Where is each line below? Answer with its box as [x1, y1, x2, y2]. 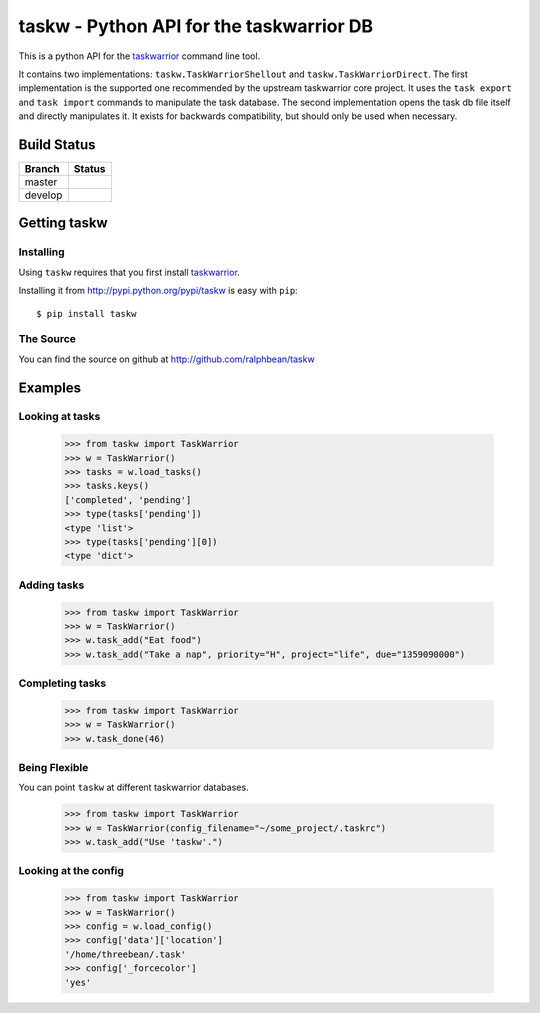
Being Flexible [18, 760, 89, 774]
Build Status [18, 136, 96, 153]
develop [24, 188, 63, 202]
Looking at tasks [18, 410, 101, 424]
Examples [18, 379, 82, 396]
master [24, 175, 58, 189]
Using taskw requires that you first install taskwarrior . [18, 266, 240, 278]
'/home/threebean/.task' [64, 948, 187, 960]
